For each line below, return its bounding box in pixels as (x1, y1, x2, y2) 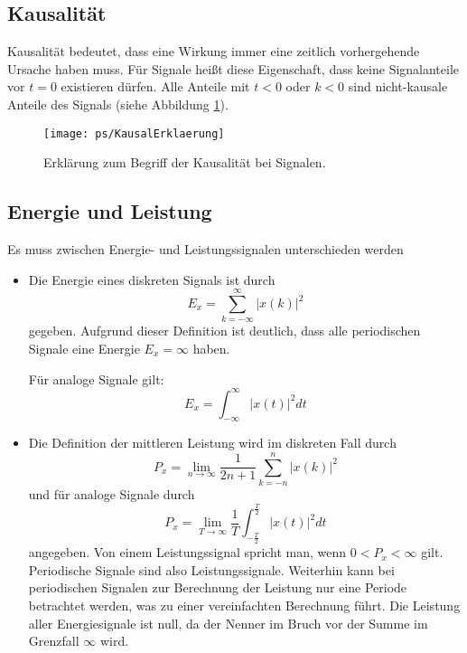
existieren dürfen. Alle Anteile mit (61, 77, 250, 96)
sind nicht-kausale (348, 77, 448, 96)
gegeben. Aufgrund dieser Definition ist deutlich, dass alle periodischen (28, 321, 421, 340)
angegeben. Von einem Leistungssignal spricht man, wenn (28, 543, 347, 562)
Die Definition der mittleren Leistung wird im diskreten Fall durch (28, 433, 397, 452)
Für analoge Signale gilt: (28, 369, 164, 388)
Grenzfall (28, 631, 79, 650)
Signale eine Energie (28, 338, 140, 357)
